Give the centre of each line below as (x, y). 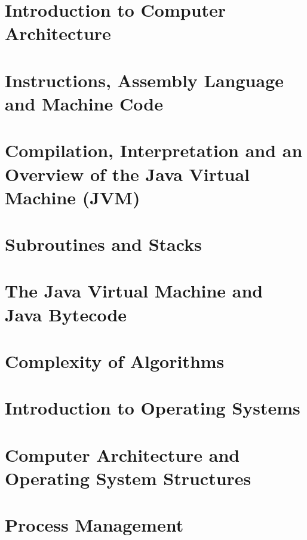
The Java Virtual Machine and (134, 291)
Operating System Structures (128, 478)
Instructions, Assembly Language (145, 80)
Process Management (94, 525)
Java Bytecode (66, 314)
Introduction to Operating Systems (153, 408)
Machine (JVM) (73, 197)
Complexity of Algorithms (115, 361)
